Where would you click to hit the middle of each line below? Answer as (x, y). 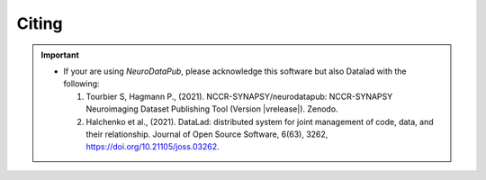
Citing (40, 23)
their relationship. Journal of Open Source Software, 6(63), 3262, (207, 134)
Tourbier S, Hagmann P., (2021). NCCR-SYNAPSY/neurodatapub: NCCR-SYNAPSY (239, 96)
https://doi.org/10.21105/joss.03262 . (153, 147)
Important (60, 55)
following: (81, 84)
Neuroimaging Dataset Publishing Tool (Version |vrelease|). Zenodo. (212, 109)
